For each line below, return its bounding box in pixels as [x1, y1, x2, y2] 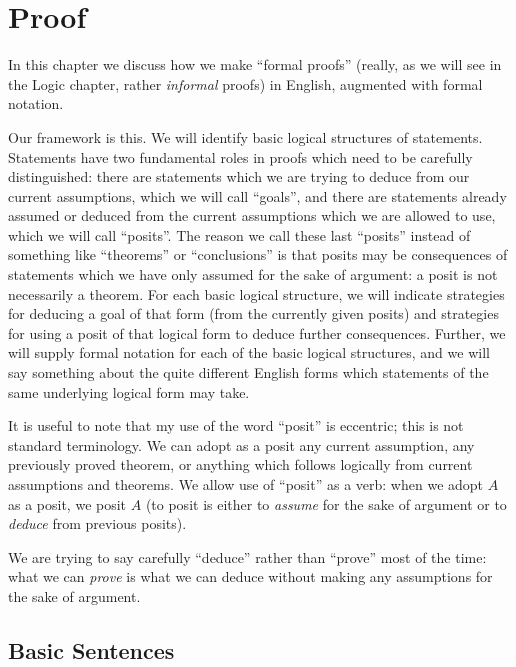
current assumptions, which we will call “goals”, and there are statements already [8, 185, 507, 206]
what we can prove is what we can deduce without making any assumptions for [8, 566, 493, 587]
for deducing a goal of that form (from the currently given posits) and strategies [8, 303, 499, 324]
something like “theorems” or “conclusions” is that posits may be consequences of [8, 244, 508, 265]
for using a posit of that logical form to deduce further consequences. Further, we [8, 322, 506, 343]
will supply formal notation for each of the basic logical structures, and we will [8, 342, 490, 363]
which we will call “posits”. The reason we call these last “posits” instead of [8, 224, 471, 245]
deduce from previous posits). [8, 513, 187, 534]
